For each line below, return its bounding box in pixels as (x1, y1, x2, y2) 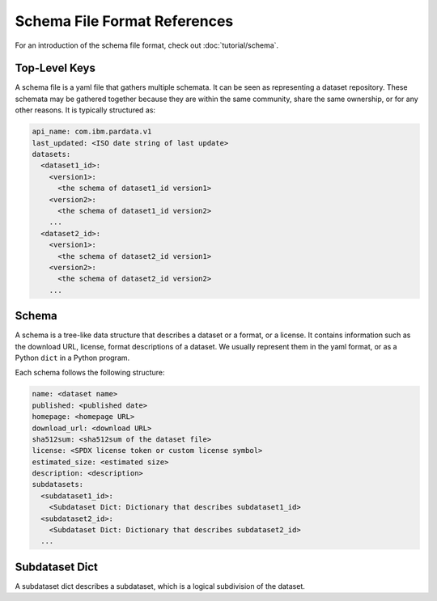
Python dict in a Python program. (15, 353, 130, 362)
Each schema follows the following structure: (15, 368, 165, 378)
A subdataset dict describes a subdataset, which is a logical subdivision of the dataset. (15, 581, 305, 590)
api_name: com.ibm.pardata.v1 (32, 127, 152, 137)
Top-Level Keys (15, 61, 96, 75)
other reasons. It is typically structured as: (15, 105, 156, 115)
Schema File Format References (15, 12, 234, 30)
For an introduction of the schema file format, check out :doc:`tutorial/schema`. (15, 40, 279, 50)
